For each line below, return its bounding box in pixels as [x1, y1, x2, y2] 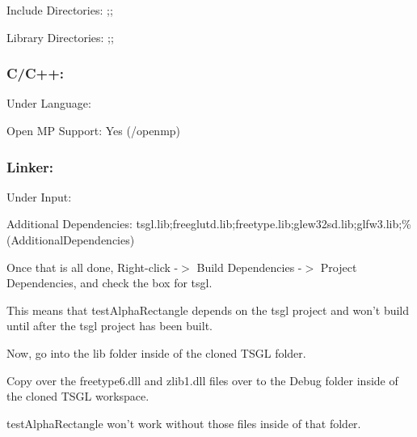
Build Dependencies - [196, 258, 302, 275]
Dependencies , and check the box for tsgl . [6, 274, 213, 291]
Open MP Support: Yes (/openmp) [6, 122, 181, 138]
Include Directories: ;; [6, 2, 113, 18]
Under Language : [6, 95, 91, 112]
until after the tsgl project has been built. [6, 317, 213, 334]
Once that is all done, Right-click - [6, 258, 179, 275]
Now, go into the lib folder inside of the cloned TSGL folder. [6, 344, 306, 361]
